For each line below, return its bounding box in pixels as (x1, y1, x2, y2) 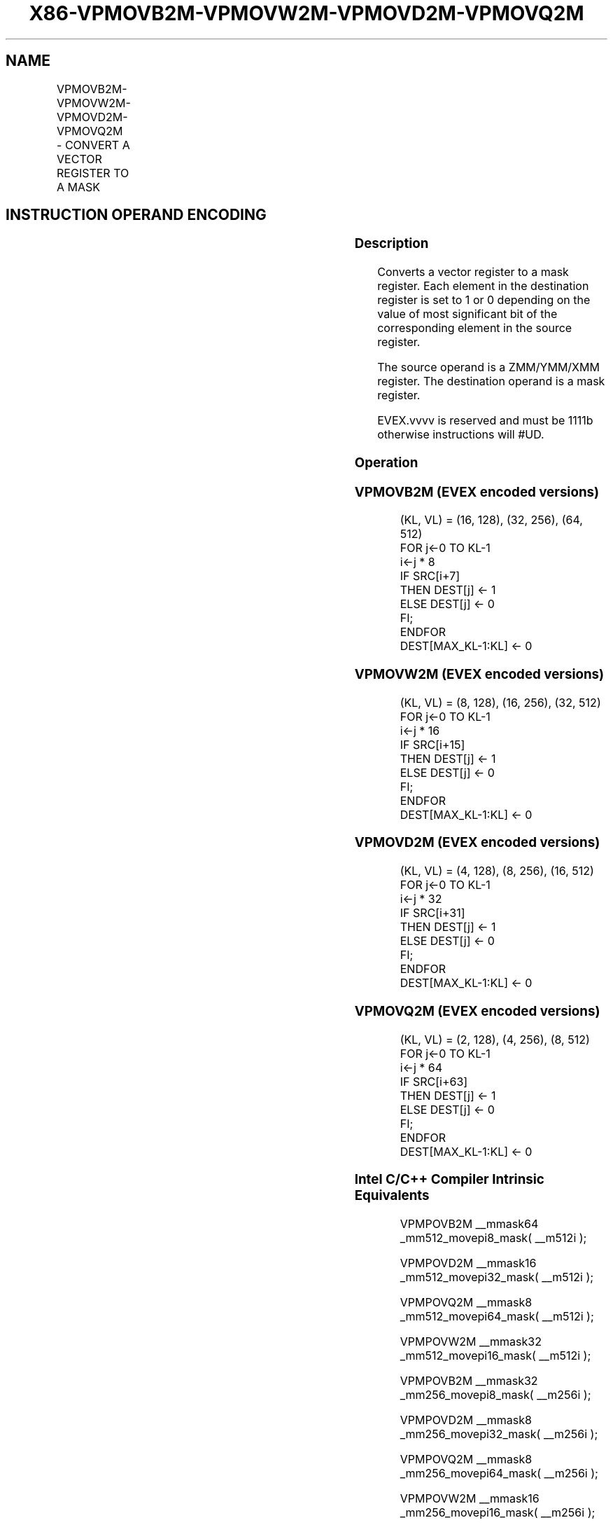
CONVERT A (64, 137, 130, 152)
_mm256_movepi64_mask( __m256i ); (400, 1466, 598, 1481)
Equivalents (354, 1187, 430, 1204)
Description (354, 235, 429, 252)
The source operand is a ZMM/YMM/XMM (377, 360, 600, 375)
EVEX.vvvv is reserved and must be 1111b (377, 413, 593, 428)
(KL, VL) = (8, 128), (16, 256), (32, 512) (400, 695, 601, 710)
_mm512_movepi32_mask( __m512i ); (400, 1270, 594, 1285)
